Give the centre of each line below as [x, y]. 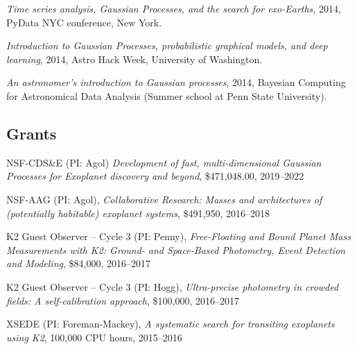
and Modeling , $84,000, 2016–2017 [78, 263]
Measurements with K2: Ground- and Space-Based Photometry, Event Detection [176, 249]
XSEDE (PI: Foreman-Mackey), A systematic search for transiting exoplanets [171, 324]
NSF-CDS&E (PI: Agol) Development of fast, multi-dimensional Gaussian [164, 162]
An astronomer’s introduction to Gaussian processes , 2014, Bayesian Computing [176, 82]
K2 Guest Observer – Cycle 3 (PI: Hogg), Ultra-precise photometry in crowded [173, 286]
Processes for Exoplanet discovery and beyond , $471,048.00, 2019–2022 [155, 176]
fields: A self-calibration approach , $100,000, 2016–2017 [123, 300]
